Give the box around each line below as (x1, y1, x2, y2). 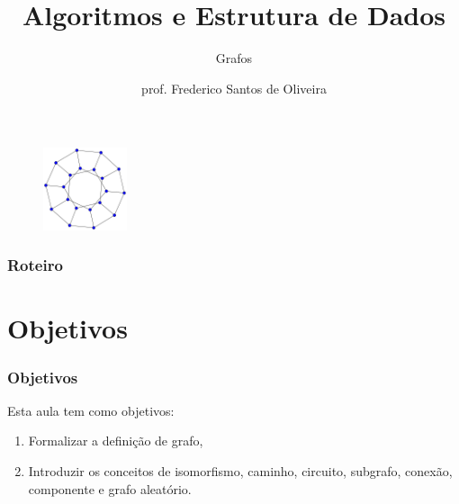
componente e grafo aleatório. (28, 479, 192, 498)
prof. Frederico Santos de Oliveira (141, 78, 327, 97)
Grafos (215, 49, 253, 67)
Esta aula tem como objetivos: (7, 400, 175, 419)
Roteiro (7, 254, 63, 276)
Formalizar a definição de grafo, (28, 431, 203, 450)
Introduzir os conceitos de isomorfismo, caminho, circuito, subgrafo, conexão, (28, 461, 453, 480)
